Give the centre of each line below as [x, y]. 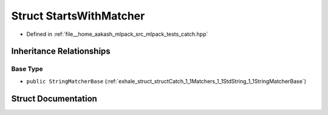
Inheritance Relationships [61, 51]
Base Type [27, 69]
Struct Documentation [54, 98]
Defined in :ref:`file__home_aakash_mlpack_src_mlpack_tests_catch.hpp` [117, 34]
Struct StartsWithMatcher [78, 16]
